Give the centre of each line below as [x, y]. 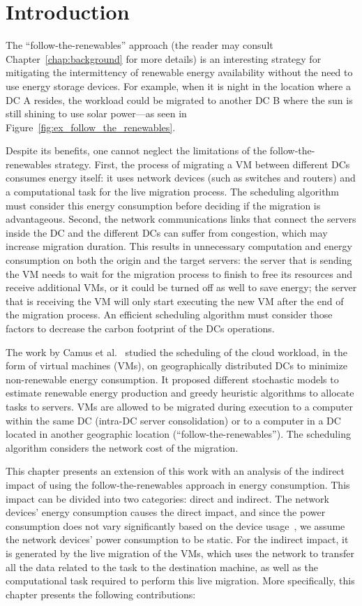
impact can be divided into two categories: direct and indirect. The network [167, 498]
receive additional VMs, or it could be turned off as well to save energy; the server [181, 287]
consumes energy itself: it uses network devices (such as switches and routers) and [181, 178]
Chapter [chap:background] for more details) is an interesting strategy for [164, 58]
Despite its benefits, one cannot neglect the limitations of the [136, 150]
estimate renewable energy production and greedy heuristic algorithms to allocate [180, 393]
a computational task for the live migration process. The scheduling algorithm [173, 192]
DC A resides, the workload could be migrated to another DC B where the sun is [179, 99]
